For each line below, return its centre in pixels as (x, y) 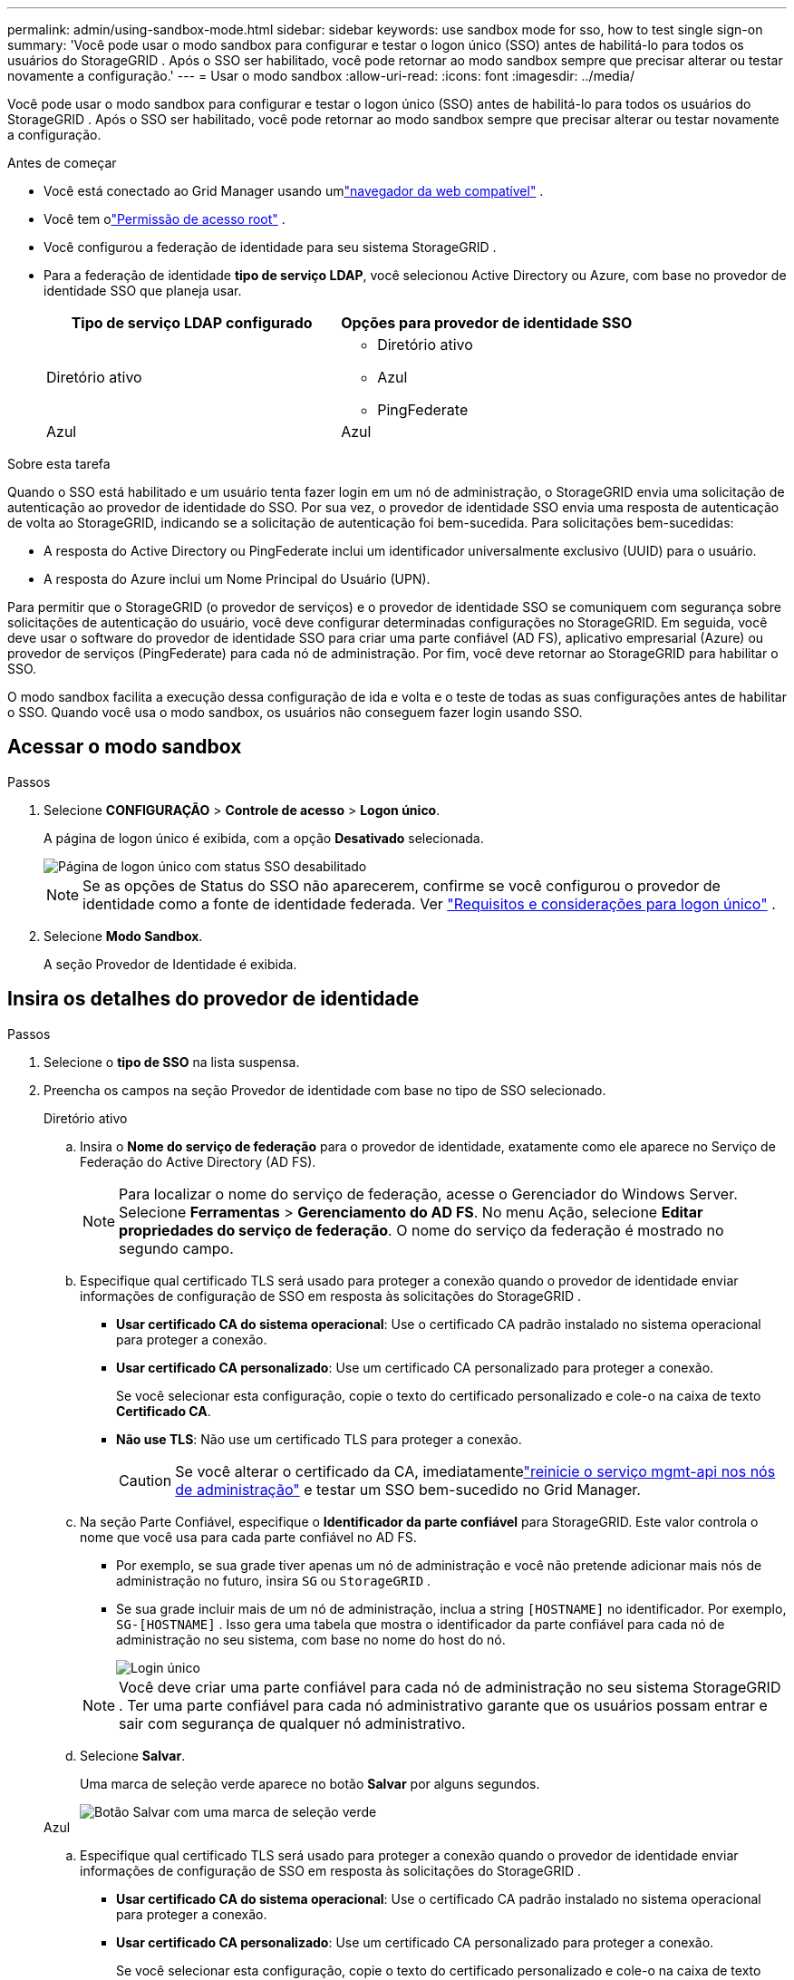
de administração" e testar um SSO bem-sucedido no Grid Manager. (408, 1489)
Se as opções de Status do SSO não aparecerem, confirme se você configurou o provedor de (402, 885)
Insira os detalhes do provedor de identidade (213, 999)
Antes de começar (62, 163)
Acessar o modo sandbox (125, 747)
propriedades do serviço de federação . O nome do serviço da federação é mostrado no (421, 1230)
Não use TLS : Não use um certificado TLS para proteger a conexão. (319, 1439)
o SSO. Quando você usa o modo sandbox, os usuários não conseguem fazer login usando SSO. (295, 712)
